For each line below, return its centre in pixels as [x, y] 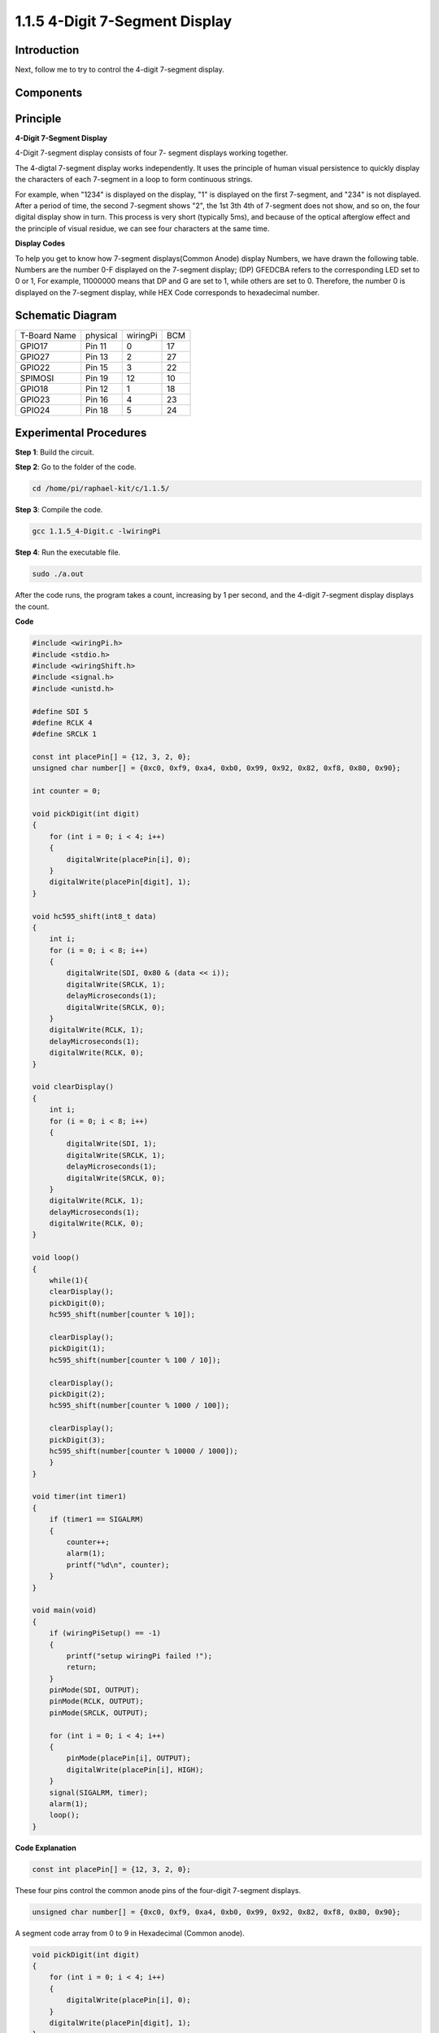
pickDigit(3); [77, 1440]
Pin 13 [97, 356]
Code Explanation [46, 1848]
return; [82, 1667]
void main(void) [65, 1611]
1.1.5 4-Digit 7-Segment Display [124, 21]
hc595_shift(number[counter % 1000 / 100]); [139, 1406]
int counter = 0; [67, 791]
